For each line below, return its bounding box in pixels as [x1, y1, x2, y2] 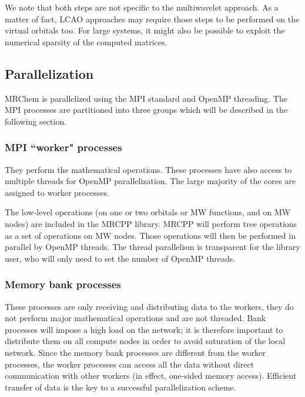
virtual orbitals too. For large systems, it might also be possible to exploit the [5, 24, 285, 36]
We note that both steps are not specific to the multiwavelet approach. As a [5, 1, 279, 13]
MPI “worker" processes [5, 140, 122, 155]
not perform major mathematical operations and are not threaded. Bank [5, 312, 266, 324]
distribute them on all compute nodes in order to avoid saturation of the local [5, 335, 286, 347]
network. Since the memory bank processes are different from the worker [5, 346, 266, 358]
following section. [5, 115, 67, 127]
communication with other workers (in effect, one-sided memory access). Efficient [5, 369, 297, 382]
